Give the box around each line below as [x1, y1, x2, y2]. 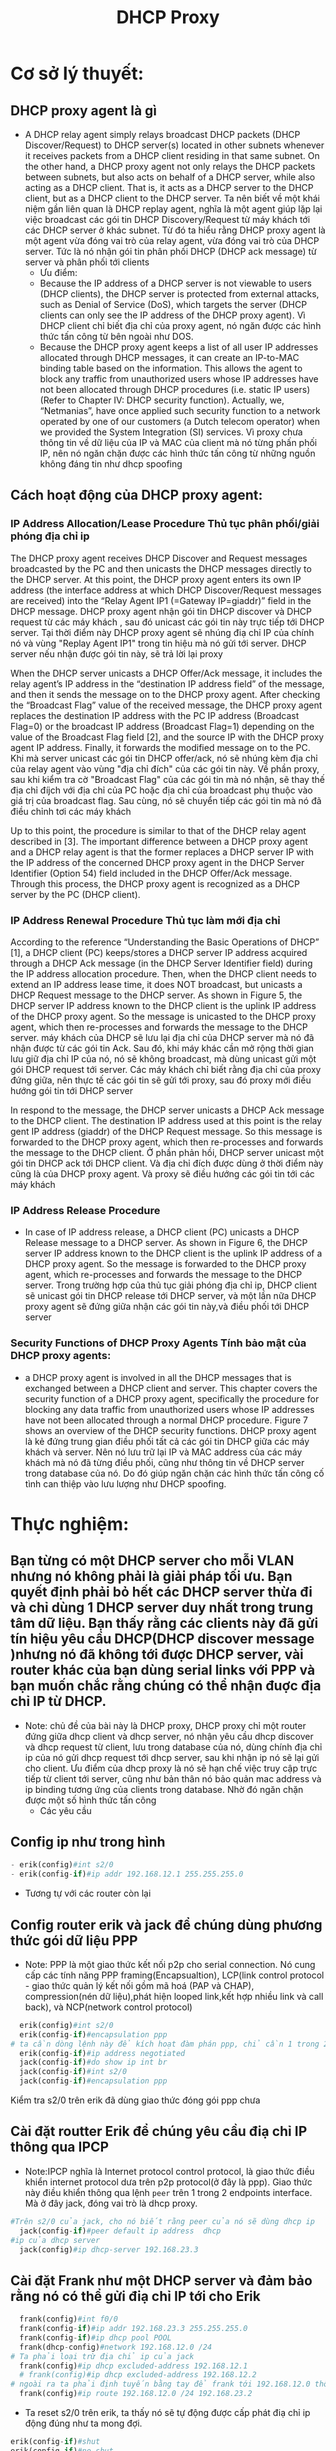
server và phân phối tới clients [24, 256, 150, 268]
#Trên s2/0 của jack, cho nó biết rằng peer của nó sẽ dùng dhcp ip [10, 2216, 315, 2226]
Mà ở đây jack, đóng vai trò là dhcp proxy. [24, 2197, 198, 2209]
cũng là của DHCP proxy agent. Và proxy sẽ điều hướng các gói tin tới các [10, 1167, 315, 1180]
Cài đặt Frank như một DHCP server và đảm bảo [10, 2272, 313, 2289]
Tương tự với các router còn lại [24, 1887, 152, 1900]
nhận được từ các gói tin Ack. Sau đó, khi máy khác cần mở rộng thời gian [10, 1042, 315, 1054]
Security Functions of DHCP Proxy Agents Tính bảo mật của [10, 1336, 307, 1350]
